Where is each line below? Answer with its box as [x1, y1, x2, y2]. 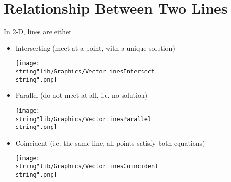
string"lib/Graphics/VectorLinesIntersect [15, 68, 155, 75]
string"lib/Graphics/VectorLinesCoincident [15, 163, 159, 170]
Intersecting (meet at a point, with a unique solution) [15, 42, 175, 53]
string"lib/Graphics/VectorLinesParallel [15, 115, 151, 123]
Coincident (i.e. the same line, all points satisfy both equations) [15, 137, 205, 147]
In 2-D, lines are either [4, 26, 71, 36]
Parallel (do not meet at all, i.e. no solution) [15, 90, 148, 100]
